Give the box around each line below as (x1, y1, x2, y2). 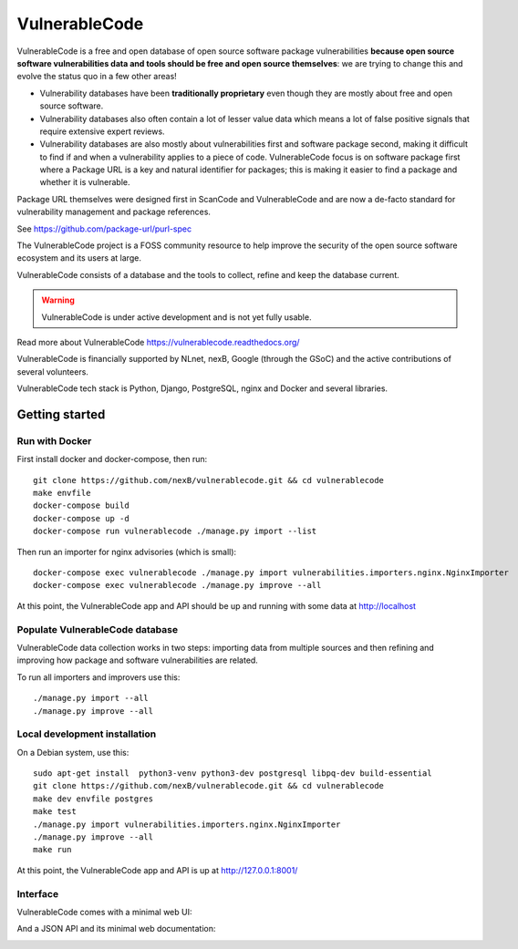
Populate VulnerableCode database (16, 623, 178, 635)
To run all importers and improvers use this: (16, 671, 181, 683)
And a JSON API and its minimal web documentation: (16, 923, 216, 934)
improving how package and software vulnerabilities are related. (16, 655, 259, 665)
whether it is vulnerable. (39, 177, 131, 188)
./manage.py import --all (33, 693, 150, 704)
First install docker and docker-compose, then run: (16, 454, 208, 465)
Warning (41, 294, 75, 305)
